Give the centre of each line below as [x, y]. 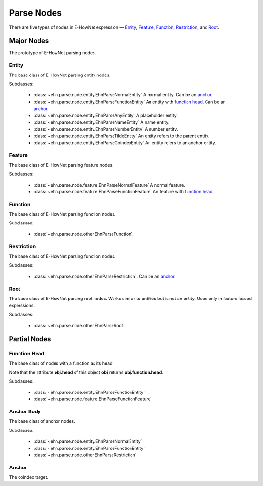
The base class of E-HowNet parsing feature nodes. [61, 165]
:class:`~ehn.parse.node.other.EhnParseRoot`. [80, 325]
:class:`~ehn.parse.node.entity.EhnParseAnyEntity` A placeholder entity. [105, 115]
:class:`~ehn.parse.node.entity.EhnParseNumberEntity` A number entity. [106, 129]
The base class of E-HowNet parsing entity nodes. [60, 75]
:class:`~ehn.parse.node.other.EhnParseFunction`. [84, 234]
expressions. [22, 305]
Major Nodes [29, 41]
